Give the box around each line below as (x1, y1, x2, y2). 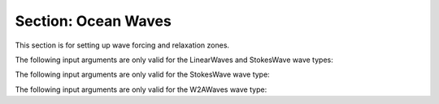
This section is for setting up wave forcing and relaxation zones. (15, 40, 230, 50)
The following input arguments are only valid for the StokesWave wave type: (15, 69, 270, 80)
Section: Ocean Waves (15, 12, 172, 30)
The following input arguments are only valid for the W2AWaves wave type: (15, 85, 267, 94)
